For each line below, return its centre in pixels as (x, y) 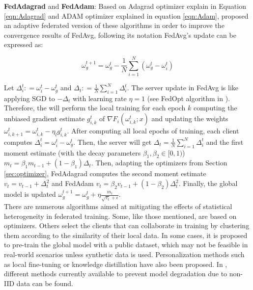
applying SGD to (29, 98)
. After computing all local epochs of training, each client (153, 131)
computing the (215, 108)
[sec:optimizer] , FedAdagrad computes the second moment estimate (105, 173)
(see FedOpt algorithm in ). (189, 98)
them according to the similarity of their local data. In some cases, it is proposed (126, 235)
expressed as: (24, 44)
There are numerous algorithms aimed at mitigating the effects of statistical (118, 206)
